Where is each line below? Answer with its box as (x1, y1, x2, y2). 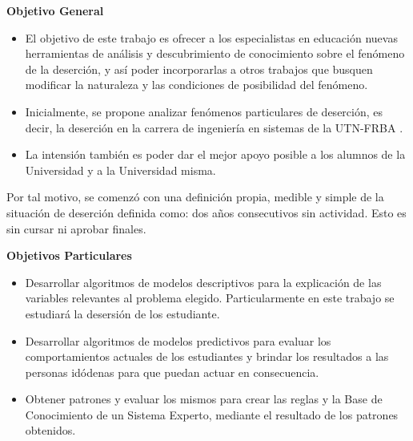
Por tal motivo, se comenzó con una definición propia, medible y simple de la (6, 188, 384, 205)
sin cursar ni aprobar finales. (6, 220, 146, 237)
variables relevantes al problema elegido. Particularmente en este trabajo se (25, 289, 395, 306)
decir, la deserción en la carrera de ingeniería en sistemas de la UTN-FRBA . (25, 119, 403, 136)
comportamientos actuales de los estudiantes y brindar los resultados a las (25, 348, 389, 365)
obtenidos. (25, 422, 76, 439)
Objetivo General (6, 2, 104, 18)
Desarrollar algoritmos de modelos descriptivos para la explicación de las (25, 273, 382, 290)
